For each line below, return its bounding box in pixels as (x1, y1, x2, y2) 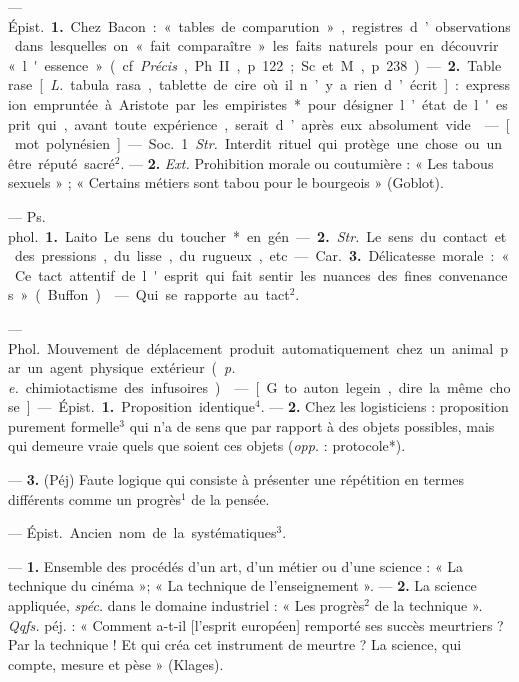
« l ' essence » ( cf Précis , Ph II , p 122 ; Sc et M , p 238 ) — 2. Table (8, 54, 502, 75)
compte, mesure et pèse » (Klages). (8, 653, 224, 674)
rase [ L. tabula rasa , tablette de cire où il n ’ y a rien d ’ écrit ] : (8, 74, 459, 95)
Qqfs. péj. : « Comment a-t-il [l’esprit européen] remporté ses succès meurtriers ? (8, 614, 504, 635)
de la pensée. (191, 488, 270, 509)
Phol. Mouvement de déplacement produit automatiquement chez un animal (8, 337, 494, 358)
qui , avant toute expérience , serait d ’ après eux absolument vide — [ (37, 113, 510, 134)
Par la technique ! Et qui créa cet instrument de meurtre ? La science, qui (8, 634, 462, 655)
